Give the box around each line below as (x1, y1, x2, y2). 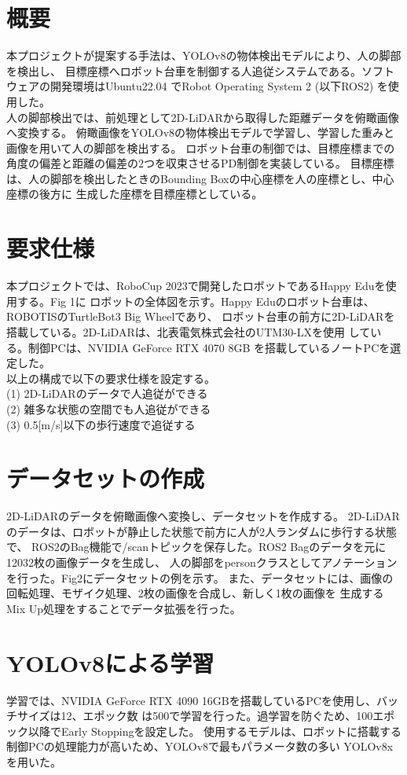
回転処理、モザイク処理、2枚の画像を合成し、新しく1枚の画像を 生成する (6, 585, 384, 601)
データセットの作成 (6, 462, 205, 494)
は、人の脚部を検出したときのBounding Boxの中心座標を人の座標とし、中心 (6, 170, 394, 186)
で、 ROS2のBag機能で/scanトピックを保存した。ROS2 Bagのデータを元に (6, 538, 387, 555)
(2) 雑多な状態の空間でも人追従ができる (6, 400, 211, 417)
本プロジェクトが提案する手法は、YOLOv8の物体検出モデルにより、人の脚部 (6, 47, 401, 64)
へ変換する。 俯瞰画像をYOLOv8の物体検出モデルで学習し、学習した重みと (6, 124, 395, 141)
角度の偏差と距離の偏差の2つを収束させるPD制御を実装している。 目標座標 (6, 155, 394, 171)
